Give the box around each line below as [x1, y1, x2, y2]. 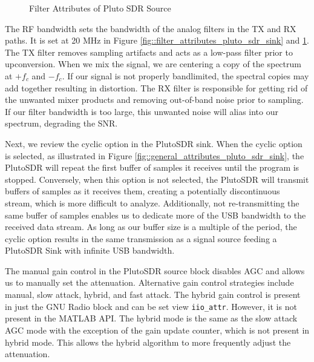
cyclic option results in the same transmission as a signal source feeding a [5, 232, 277, 245]
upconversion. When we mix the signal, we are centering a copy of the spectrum [5, 58, 301, 70]
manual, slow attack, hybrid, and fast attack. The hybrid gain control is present [5, 288, 301, 301]
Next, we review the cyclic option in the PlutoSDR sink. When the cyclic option [5, 137, 303, 150]
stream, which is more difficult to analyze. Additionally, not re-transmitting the [5, 196, 299, 209]
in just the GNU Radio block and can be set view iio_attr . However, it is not [5, 300, 297, 312]
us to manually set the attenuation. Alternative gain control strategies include [5, 276, 294, 289]
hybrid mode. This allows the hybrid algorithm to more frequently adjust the [5, 335, 291, 348]
